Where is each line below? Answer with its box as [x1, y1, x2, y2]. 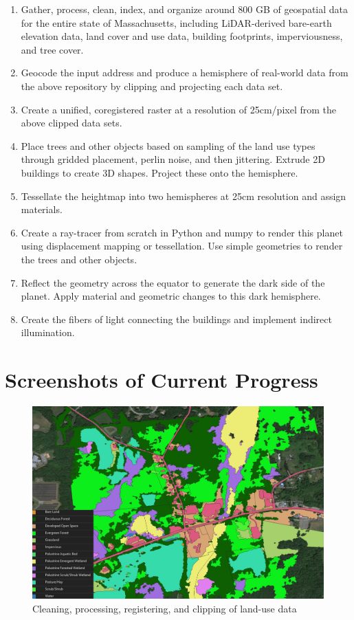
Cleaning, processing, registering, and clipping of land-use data [32, 601, 297, 615]
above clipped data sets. [21, 115, 122, 130]
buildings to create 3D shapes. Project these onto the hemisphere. [21, 165, 298, 179]
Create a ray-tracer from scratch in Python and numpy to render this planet [21, 225, 343, 239]
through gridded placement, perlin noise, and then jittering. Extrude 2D [21, 152, 325, 166]
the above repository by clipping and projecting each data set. [21, 78, 283, 93]
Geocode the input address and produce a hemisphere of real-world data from [21, 65, 349, 80]
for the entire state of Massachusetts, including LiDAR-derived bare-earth [21, 15, 332, 30]
